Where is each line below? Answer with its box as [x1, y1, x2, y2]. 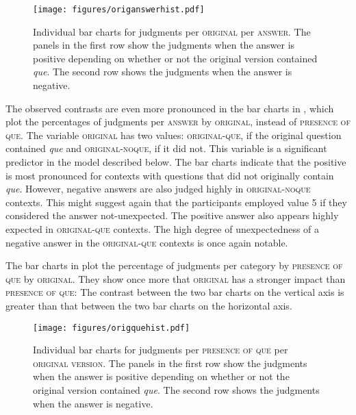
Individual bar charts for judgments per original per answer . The [33, 24, 311, 38]
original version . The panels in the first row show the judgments [33, 355, 307, 370]
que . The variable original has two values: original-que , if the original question [5, 127, 342, 142]
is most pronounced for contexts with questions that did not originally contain [5, 168, 334, 182]
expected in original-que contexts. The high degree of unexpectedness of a [5, 221, 320, 236]
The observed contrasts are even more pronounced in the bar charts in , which [5, 101, 334, 115]
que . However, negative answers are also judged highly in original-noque [5, 181, 311, 196]
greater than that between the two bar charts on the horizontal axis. [5, 298, 292, 312]
